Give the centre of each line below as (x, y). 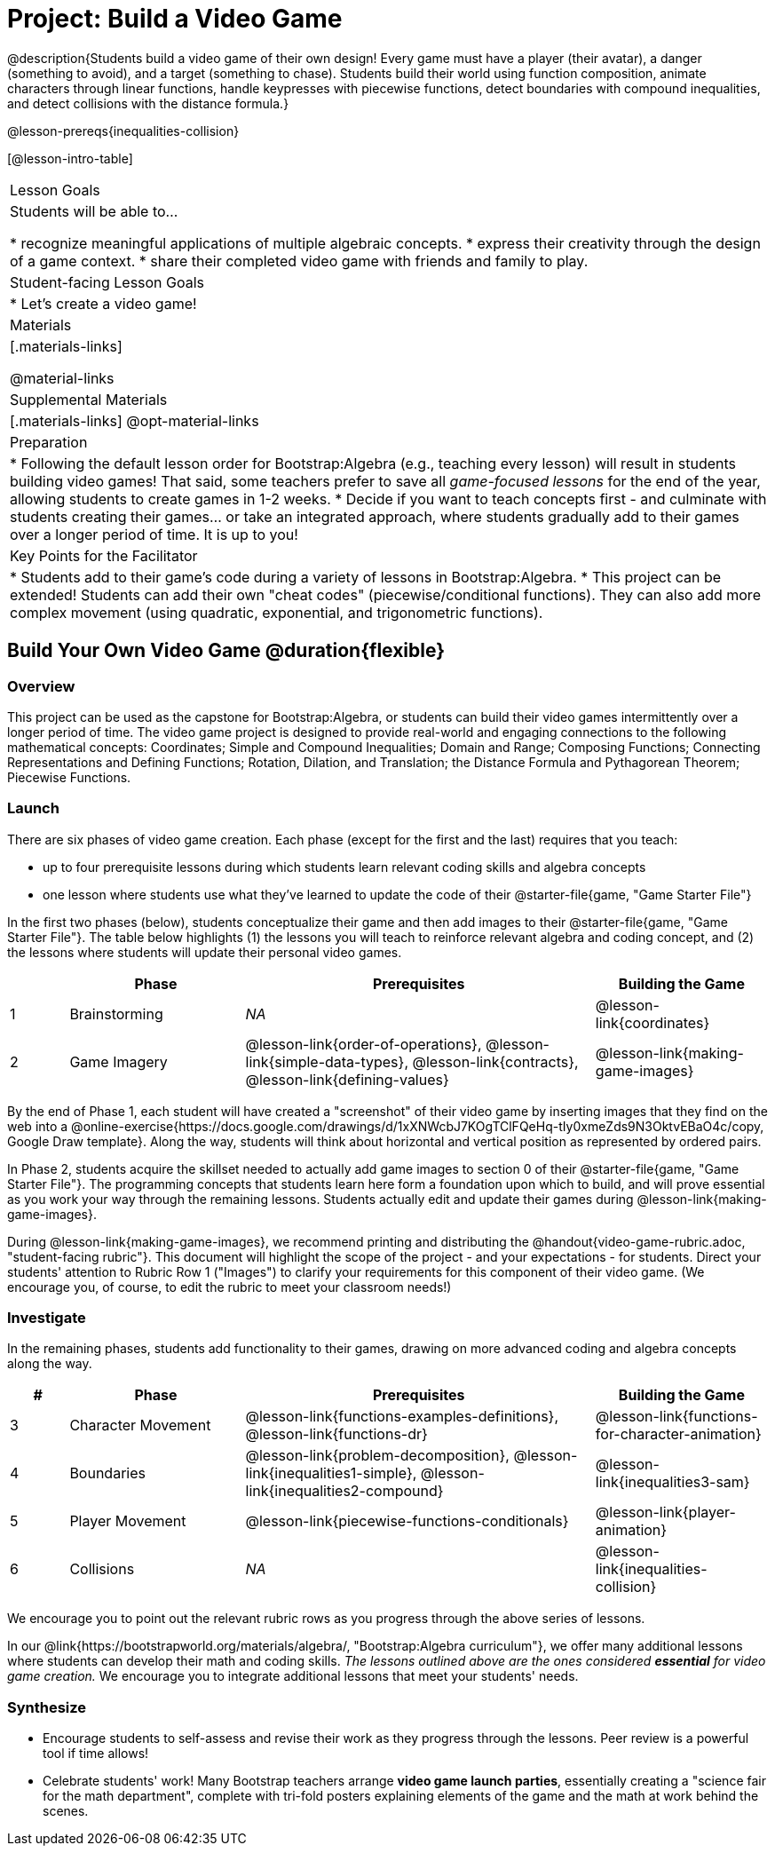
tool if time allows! (96, 1754)
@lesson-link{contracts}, (495, 1061)
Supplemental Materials (89, 399)
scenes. (66, 1811)
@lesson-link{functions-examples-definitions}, (402, 1417)
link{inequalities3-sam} (672, 1482)
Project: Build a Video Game (175, 19)
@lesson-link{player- (665, 1512)
